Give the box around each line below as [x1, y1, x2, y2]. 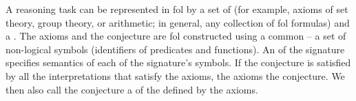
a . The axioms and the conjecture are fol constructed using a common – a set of [6, 29, 346, 43]
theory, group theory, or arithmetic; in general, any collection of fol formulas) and [6, 15, 350, 29]
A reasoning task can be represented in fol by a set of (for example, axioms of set [6, 2, 348, 16]
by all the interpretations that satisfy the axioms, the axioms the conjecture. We [6, 68, 345, 83]
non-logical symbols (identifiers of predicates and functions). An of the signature [6, 42, 345, 56]
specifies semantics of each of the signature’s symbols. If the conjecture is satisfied [6, 55, 351, 70]
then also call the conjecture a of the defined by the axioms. [6, 82, 258, 96]
